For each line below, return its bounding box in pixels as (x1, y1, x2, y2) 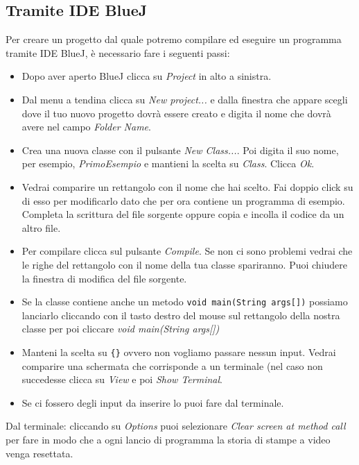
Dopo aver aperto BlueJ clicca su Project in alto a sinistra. (21, 69, 272, 83)
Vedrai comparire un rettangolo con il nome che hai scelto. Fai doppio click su (21, 179, 353, 194)
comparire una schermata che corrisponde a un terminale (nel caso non (21, 358, 323, 373)
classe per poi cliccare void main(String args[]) (21, 321, 220, 336)
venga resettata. (6, 446, 73, 460)
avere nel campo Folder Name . (21, 119, 151, 134)
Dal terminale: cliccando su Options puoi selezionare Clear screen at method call (6, 418, 346, 433)
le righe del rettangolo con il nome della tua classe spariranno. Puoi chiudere (21, 257, 348, 271)
